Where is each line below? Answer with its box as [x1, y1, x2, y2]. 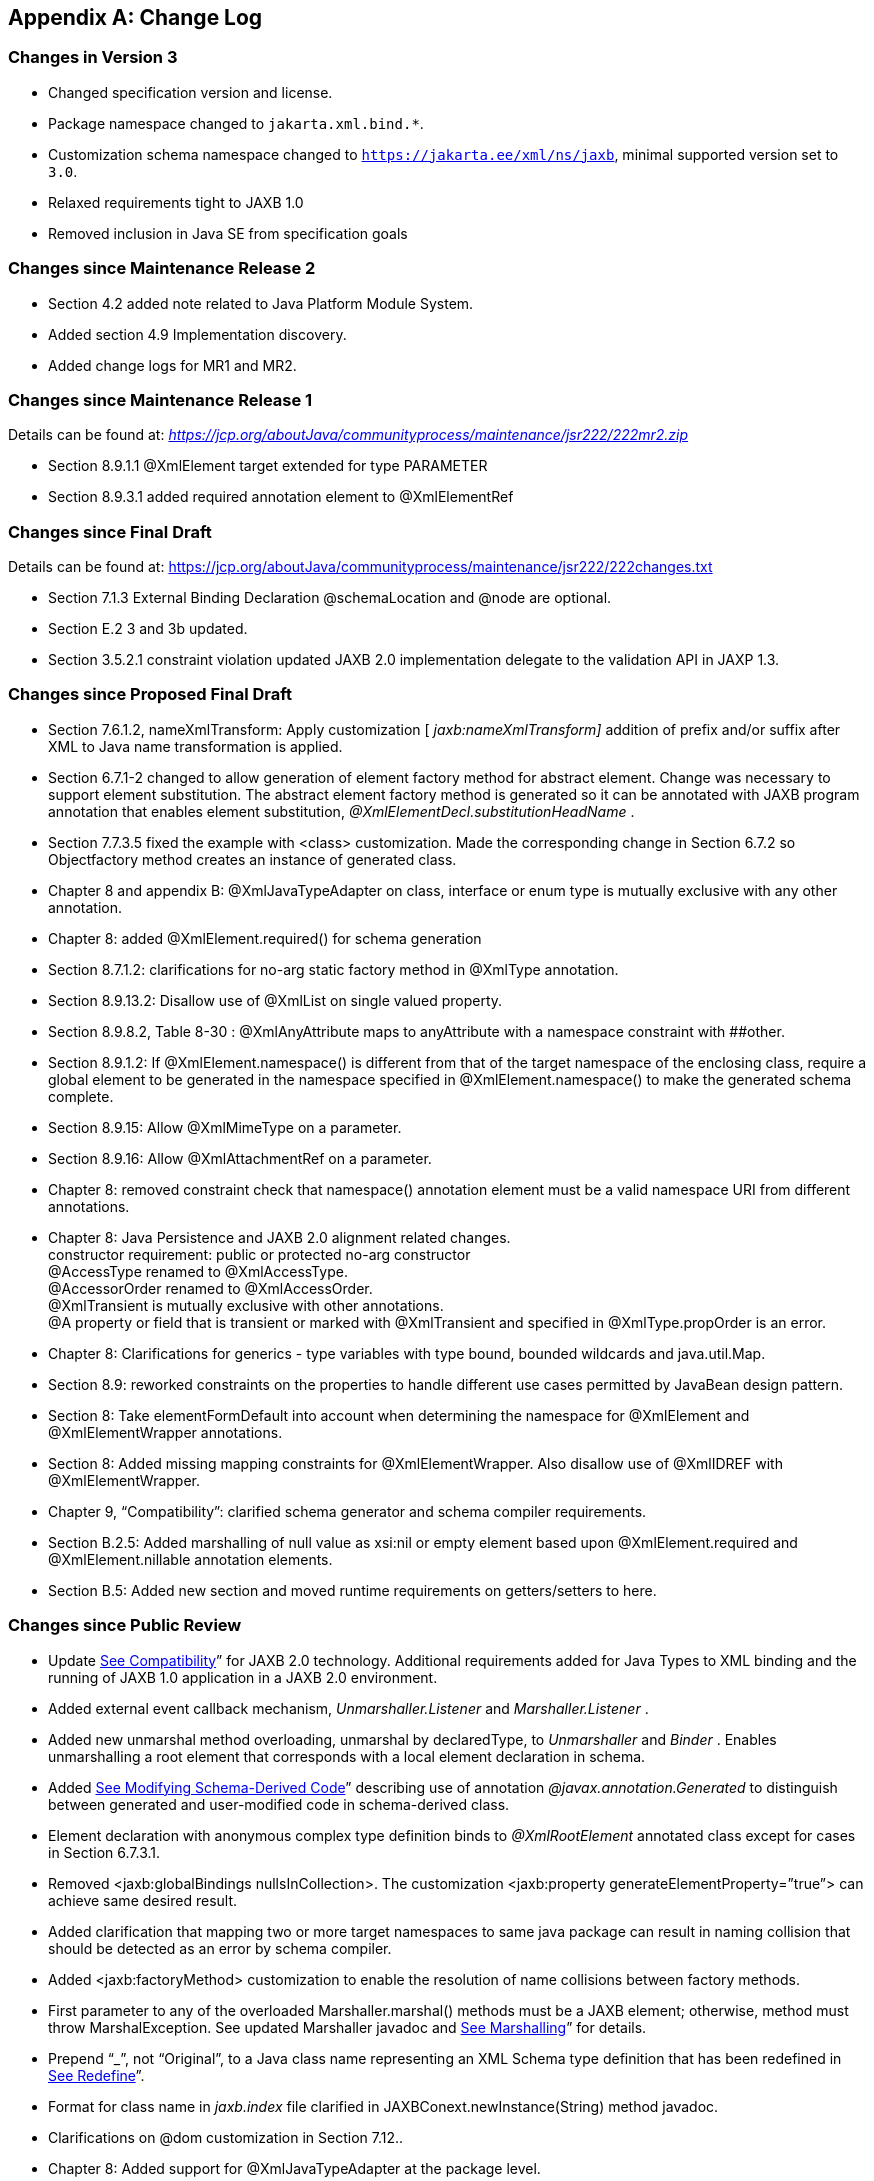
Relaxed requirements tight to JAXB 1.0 [48, 193, 304, 211]
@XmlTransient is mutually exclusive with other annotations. [48, 1296, 444, 1314]
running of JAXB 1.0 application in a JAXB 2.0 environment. [48, 1668, 438, 1686]
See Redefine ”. [48, 2066, 145, 2084]
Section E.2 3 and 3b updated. [48, 620, 248, 638]
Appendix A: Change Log [8, 5, 263, 30]
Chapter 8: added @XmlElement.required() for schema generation [48, 929, 482, 947]
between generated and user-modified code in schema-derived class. [48, 1795, 510, 1813]
